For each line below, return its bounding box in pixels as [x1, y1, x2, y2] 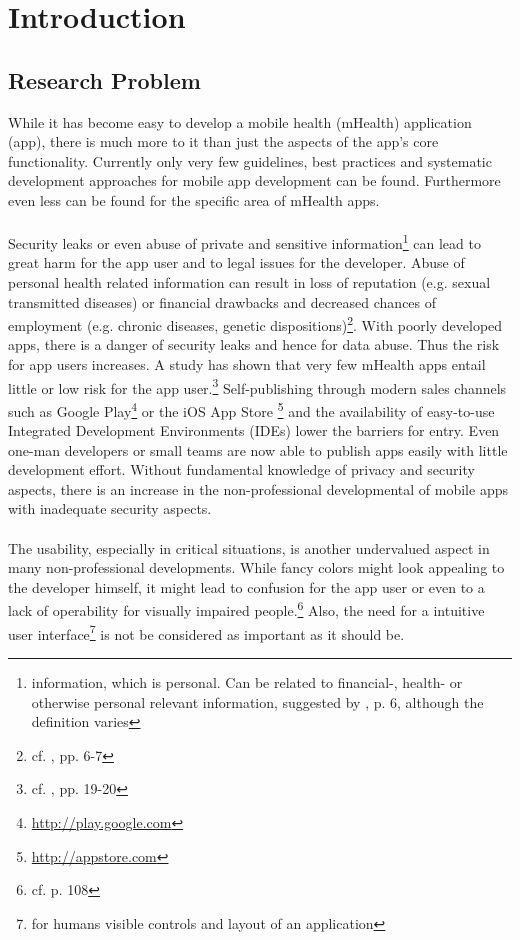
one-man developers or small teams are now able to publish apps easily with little [8, 439, 508, 460]
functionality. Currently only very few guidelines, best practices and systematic [8, 150, 492, 171]
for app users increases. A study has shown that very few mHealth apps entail [8, 354, 486, 375]
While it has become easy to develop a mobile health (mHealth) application [8, 111, 472, 132]
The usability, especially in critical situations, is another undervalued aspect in [8, 537, 490, 558]
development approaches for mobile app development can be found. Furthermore [8, 170, 501, 191]
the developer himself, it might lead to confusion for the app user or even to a [8, 576, 485, 597]
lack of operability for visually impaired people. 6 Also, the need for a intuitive [8, 597, 485, 621]
